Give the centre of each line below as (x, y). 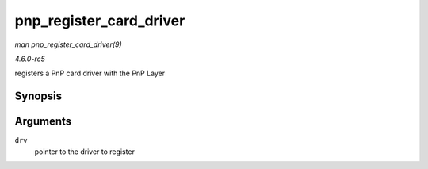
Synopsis (38, 96)
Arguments (43, 122)
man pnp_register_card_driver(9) (68, 44)
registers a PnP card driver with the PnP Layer (90, 73)
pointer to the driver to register (84, 152)
